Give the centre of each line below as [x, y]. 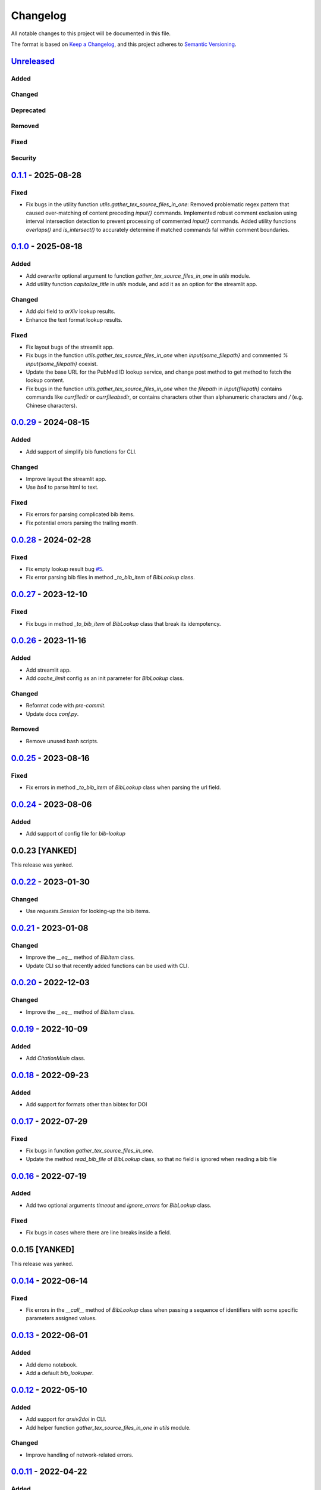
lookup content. [45, 380]
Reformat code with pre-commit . [66, 706]
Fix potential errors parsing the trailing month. [82, 523]
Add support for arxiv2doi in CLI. [66, 1419]
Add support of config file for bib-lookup [76, 834]
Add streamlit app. [48, 670]
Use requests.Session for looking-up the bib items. [88, 911]
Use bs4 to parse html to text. [62, 487]
